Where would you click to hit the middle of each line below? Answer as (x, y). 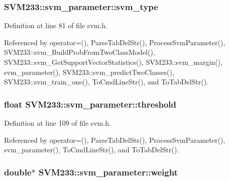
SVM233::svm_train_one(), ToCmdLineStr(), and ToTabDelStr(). (106, 82)
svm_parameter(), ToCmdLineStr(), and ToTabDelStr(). (92, 150)
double (18, 172)
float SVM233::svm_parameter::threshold (90, 104)
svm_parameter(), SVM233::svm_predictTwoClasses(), (89, 72)
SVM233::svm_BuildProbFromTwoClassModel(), (80, 52)
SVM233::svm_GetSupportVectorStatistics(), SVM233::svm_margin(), (113, 62)
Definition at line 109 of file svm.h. (58, 123)
